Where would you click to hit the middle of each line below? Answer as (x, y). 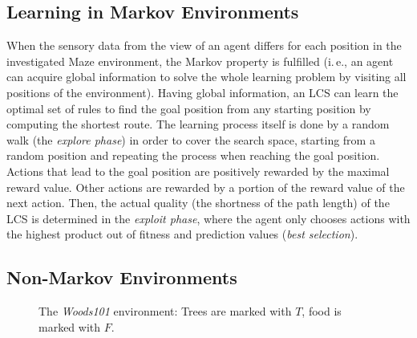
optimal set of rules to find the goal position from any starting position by (189, 108)
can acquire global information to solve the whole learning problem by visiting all (206, 77)
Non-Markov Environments (122, 277)
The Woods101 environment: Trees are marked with (165, 311)
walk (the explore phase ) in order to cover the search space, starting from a (191, 139)
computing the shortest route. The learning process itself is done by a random (198, 124)
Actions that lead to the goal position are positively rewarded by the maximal (198, 171)
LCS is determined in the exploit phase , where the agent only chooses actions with (208, 218)
